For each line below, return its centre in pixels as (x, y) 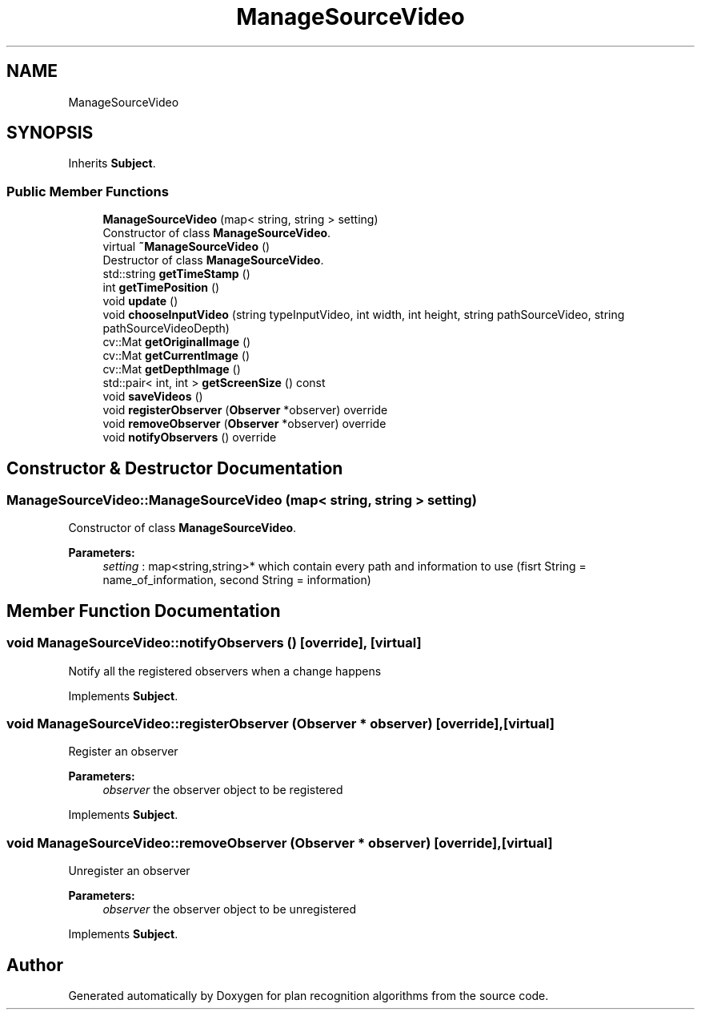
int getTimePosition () (161, 288)
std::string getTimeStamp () (176, 274)
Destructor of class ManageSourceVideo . (213, 260)
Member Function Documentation (144, 611)
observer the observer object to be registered (223, 790)
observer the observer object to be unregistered (230, 909)
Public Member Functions (88, 191)
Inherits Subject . (112, 163)
